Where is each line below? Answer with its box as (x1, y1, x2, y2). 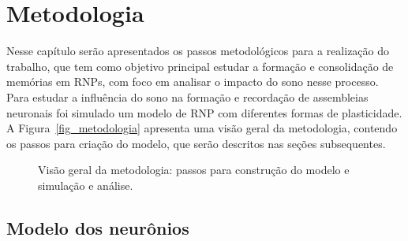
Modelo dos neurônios (6, 215, 189, 239)
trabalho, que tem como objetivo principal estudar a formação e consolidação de (6, 57, 394, 74)
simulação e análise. (38, 176, 133, 193)
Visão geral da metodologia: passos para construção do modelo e (38, 161, 350, 178)
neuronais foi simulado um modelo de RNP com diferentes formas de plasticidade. (6, 104, 402, 120)
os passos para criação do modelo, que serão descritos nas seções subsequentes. (6, 135, 386, 151)
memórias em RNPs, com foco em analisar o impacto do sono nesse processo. (6, 73, 379, 90)
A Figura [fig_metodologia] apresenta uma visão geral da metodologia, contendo (6, 120, 398, 136)
